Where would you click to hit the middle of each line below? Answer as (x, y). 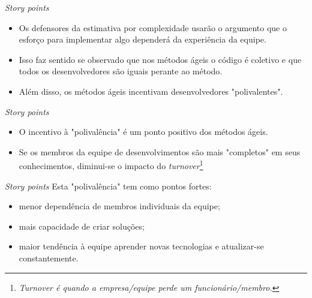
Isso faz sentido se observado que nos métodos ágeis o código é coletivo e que (160, 59)
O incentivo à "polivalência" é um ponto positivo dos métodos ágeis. (143, 132)
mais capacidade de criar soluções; (82, 226)
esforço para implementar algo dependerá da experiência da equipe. (142, 39)
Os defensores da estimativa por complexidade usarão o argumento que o (153, 27)
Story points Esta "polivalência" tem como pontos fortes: (108, 186)
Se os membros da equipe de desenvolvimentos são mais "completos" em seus (160, 151)
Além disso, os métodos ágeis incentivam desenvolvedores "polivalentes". (151, 91)
